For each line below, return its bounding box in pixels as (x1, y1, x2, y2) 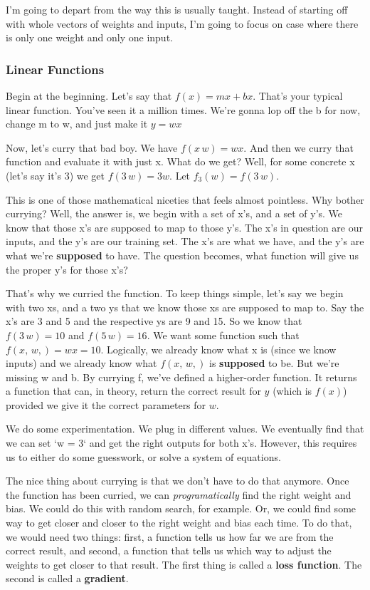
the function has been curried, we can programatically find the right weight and (6, 487, 351, 502)
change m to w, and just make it (6, 116, 148, 131)
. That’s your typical (253, 88, 343, 103)
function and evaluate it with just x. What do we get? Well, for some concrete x (6, 154, 355, 169)
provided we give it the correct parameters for (6, 397, 206, 412)
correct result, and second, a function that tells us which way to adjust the (6, 543, 332, 558)
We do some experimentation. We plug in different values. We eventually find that (6, 421, 364, 436)
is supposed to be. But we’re (208, 356, 339, 371)
